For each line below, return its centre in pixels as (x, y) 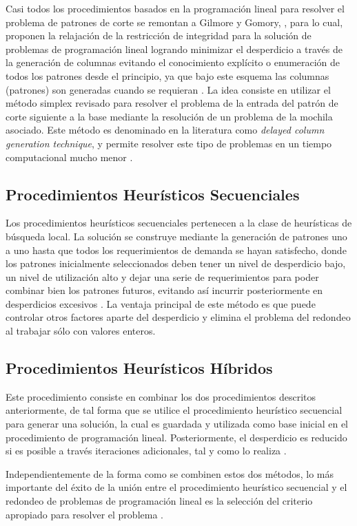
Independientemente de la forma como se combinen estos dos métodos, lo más (170, 473)
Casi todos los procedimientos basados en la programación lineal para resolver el (175, 8)
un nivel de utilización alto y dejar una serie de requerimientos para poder (162, 276)
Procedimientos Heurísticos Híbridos (139, 368)
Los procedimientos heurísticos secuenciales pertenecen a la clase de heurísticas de (179, 223)
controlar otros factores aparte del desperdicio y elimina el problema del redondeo (178, 317)
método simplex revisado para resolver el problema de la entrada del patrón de (172, 103)
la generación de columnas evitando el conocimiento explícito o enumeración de (173, 62)
